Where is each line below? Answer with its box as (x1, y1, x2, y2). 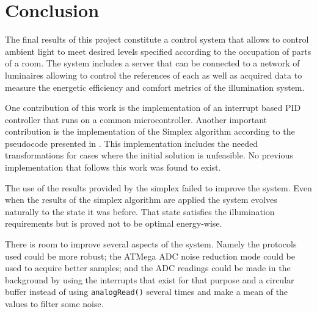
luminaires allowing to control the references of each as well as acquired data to (5, 68, 302, 81)
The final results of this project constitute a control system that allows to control (5, 33, 309, 46)
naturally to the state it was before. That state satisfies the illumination (5, 205, 275, 218)
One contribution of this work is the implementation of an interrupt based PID (5, 101, 301, 114)
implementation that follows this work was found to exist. (5, 161, 221, 174)
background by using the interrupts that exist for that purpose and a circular (5, 273, 294, 286)
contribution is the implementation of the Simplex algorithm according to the (5, 125, 295, 138)
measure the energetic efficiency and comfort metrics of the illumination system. (5, 80, 305, 93)
